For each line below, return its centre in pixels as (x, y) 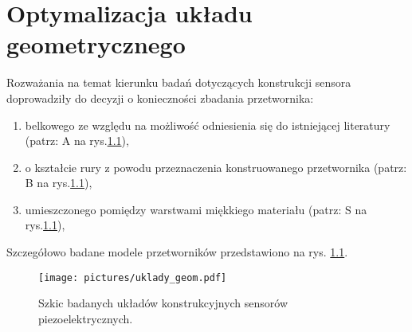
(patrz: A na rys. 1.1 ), (77, 141)
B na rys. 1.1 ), (59, 183)
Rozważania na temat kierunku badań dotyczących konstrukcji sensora (179, 82)
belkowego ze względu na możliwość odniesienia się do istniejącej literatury (208, 125)
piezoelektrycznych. (86, 318)
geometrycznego (96, 44)
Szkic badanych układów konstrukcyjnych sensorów (163, 303)
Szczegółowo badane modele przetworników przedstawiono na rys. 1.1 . (177, 252)
